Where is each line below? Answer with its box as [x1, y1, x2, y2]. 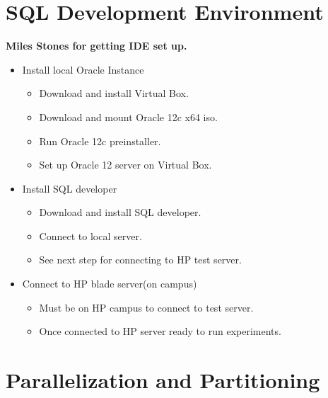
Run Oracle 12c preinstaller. [39, 133, 161, 148]
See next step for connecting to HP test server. [39, 252, 242, 267]
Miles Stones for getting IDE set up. [6, 38, 187, 53]
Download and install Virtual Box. [39, 86, 189, 101]
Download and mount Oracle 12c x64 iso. [39, 109, 218, 124]
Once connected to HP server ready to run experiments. [39, 324, 281, 339]
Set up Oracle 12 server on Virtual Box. [39, 157, 212, 172]
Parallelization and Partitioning [6, 365, 320, 394]
